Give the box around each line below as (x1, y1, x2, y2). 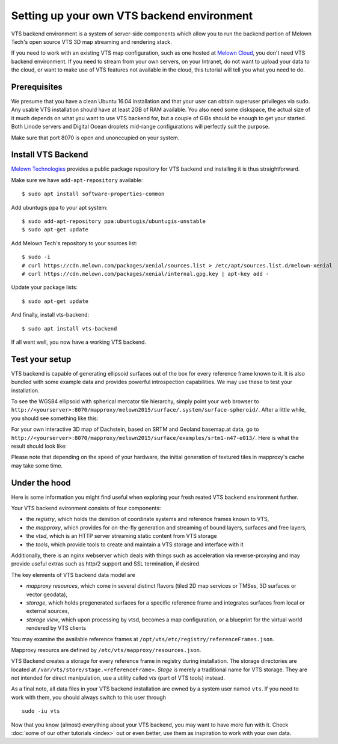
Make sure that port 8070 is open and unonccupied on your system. (11, 134, 180, 141)
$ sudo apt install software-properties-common (22, 191, 165, 198)
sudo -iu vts (22, 708, 60, 715)
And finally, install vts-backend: (11, 311, 90, 319)
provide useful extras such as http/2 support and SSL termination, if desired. (11, 560, 201, 567)
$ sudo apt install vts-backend (22, 325, 117, 332)
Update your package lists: (11, 284, 78, 291)
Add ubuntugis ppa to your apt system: (11, 204, 108, 211)
